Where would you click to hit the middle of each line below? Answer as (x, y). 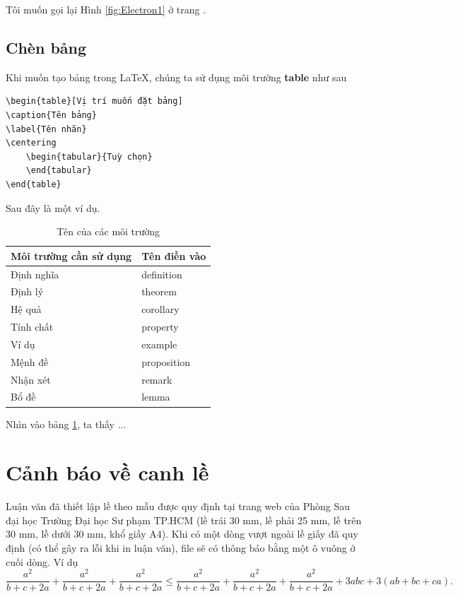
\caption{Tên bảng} (51, 115)
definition (162, 274)
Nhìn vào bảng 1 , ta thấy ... (66, 424)
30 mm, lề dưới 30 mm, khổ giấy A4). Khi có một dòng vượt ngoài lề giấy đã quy (182, 534)
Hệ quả (26, 309)
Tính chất (32, 327)
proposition (166, 361)
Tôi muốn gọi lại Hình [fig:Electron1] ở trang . (106, 9)
